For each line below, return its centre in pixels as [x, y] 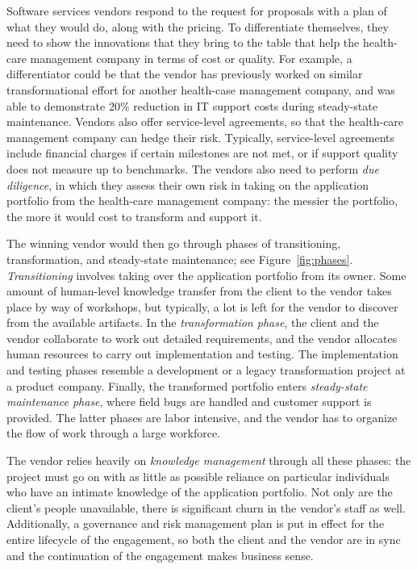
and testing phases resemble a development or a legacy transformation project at [206, 370]
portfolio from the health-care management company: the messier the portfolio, [202, 201]
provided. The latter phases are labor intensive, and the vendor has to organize [202, 417]
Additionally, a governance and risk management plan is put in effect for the [196, 523]
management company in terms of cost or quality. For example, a [191, 58]
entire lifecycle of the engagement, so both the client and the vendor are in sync [204, 539]
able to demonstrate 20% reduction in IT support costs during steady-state [192, 105]
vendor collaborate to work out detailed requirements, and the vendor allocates [202, 338]
